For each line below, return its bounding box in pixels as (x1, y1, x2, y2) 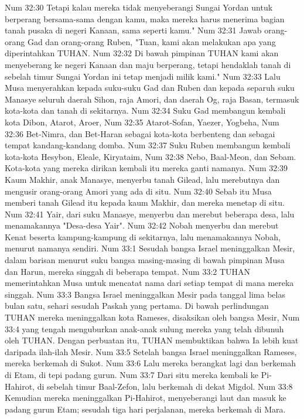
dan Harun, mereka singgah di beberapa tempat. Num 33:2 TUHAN (5, 265, 251, 277)
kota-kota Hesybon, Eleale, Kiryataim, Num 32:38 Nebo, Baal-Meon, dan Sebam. (5, 150, 296, 162)
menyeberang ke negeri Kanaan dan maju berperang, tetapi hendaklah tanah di (5, 58, 291, 70)
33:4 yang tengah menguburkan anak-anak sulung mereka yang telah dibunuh (5, 322, 284, 335)
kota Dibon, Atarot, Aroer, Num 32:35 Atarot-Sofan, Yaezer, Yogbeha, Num (5, 115, 279, 128)
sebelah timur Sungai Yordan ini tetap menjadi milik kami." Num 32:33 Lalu (5, 70, 281, 82)
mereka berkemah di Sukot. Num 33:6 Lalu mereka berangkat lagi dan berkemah (5, 357, 296, 369)
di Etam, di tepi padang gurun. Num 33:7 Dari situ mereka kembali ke (5, 369, 259, 380)
